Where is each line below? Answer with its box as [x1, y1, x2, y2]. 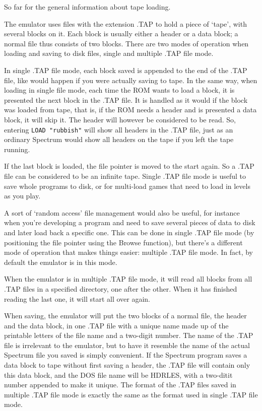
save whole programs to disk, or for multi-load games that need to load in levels [4, 180, 250, 191]
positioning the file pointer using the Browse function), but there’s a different [4, 237, 243, 247]
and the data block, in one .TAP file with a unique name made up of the [4, 320, 229, 330]
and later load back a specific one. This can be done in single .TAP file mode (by [4, 227, 254, 237]
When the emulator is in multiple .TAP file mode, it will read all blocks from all [4, 273, 252, 284]
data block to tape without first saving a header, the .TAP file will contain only [4, 360, 250, 370]
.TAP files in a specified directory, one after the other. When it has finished [4, 283, 237, 294]
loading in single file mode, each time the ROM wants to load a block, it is [4, 85, 235, 95]
